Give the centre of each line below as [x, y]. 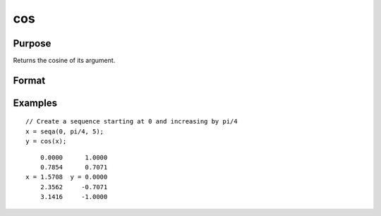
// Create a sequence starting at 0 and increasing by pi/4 [132, 121]
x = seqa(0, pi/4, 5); [65, 131]
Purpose [32, 43]
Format [29, 80]
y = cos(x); [46, 142]
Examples [35, 103]
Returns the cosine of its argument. [64, 61]
